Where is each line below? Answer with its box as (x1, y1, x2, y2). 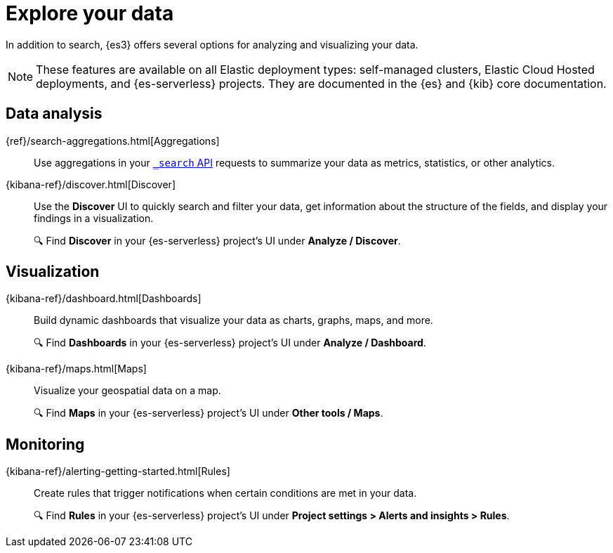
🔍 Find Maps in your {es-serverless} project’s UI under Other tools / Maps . (34, 407, 383, 419)
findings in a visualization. (34, 212, 154, 224)
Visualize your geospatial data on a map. (34, 384, 221, 397)
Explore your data (6, 1, 174, 25)
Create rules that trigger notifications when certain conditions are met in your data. (34, 487, 417, 500)
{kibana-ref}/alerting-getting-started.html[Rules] (6, 465, 230, 478)
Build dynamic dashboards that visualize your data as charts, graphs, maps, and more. (34, 314, 433, 327)
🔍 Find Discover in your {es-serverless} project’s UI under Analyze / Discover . (34, 234, 401, 247)
